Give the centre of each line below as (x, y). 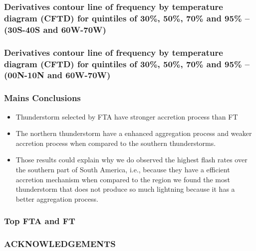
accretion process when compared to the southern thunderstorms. (116, 143)
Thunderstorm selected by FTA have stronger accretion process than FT (127, 116)
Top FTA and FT (40, 221)
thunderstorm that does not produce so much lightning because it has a (125, 189)
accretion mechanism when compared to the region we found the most (123, 179)
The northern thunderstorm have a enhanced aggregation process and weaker (134, 133)
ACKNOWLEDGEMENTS (60, 244)
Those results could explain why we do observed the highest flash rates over (131, 160)
